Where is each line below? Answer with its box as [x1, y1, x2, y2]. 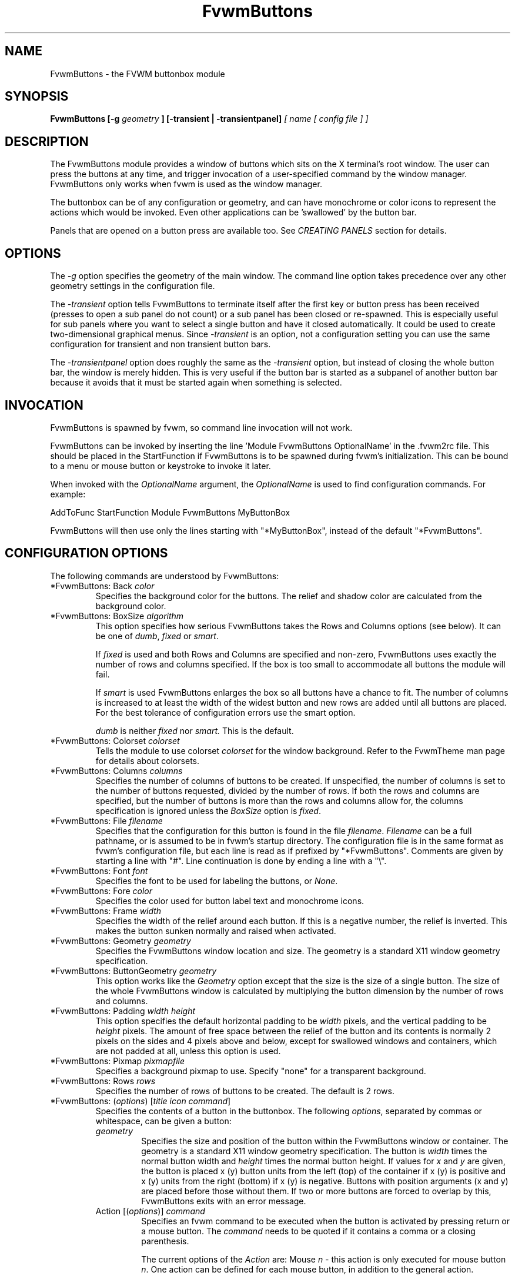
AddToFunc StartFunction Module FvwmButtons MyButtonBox [50, 507, 290, 517]
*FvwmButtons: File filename [50, 815, 163, 826]
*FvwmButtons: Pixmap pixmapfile [50, 1055, 185, 1066]
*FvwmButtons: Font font [50, 865, 148, 876]
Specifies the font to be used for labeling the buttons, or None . [95, 875, 338, 886]
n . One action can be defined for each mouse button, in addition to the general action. [141, 1264, 474, 1274]
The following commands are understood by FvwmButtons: [50, 570, 279, 581]
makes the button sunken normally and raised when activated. [95, 925, 336, 936]
